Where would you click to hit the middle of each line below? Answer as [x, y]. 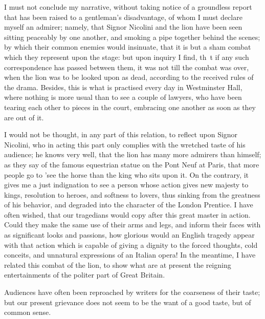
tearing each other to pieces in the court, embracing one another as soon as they [130, 107]
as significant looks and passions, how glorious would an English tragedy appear [129, 235]
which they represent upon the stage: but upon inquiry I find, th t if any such [127, 57]
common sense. [28, 312]
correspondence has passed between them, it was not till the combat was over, [127, 67]
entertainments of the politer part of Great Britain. [85, 275]
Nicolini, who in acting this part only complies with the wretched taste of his [125, 144]
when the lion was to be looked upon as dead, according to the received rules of [129, 77]
